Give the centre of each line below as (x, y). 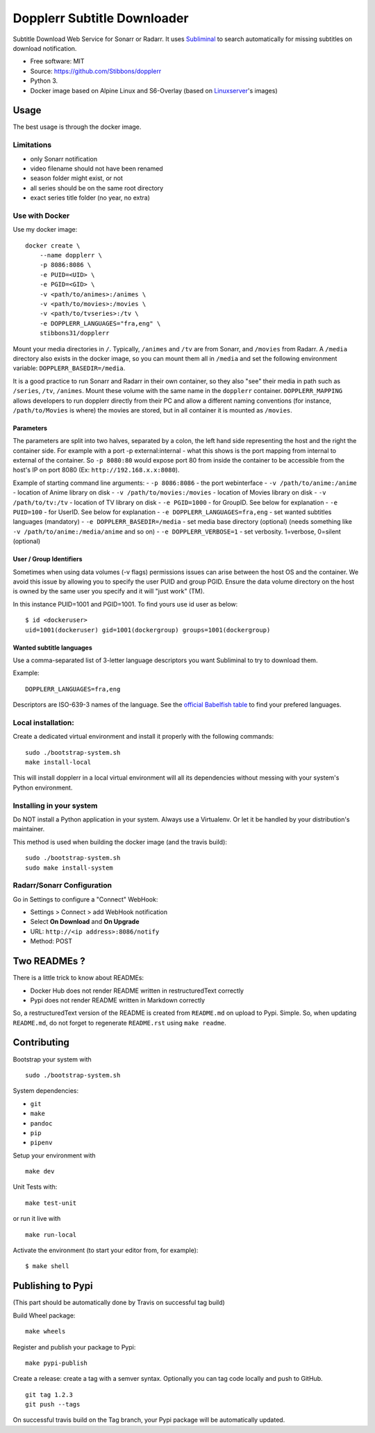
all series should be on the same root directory (97, 188)
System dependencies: (46, 1091)
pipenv (41, 1143)
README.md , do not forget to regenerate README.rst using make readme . (120, 1023)
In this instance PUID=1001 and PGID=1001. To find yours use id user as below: (125, 604)
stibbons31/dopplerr (74, 333)
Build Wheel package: (44, 1315)
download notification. (45, 48)
